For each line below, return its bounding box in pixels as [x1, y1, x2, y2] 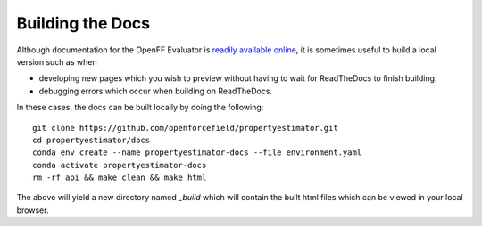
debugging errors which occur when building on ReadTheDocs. [38, 85, 272, 96]
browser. [16, 205, 49, 215]
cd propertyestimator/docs [32, 134, 151, 145]
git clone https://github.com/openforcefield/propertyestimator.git [32, 123, 338, 133]
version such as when [16, 56, 97, 67]
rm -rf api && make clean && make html [32, 173, 207, 182]
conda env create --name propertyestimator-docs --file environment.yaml [32, 148, 362, 157]
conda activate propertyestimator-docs [32, 160, 207, 170]
